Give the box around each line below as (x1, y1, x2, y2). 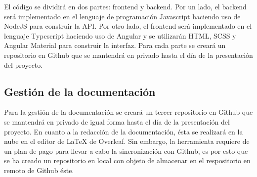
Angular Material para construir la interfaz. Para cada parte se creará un (4, 40, 226, 50)
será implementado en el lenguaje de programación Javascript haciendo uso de (4, 11, 241, 21)
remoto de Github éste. (4, 165, 74, 175)
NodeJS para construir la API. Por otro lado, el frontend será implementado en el (4, 21, 252, 31)
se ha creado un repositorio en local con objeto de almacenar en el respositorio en (4, 155, 251, 166)
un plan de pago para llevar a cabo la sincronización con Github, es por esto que (4, 145, 248, 156)
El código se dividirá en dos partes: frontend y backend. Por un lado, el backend (4, 1, 247, 11)
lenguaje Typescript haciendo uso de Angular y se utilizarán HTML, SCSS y (4, 30, 236, 41)
